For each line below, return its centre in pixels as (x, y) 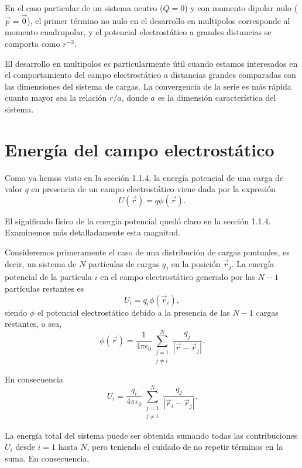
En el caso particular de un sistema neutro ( (84, 8)
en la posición (196, 263)
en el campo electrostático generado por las (178, 277)
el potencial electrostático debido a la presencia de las (133, 312)
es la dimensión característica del (217, 98)
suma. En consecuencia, (47, 458)
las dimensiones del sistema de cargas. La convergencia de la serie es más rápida (148, 86)
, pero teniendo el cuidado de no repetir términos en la (185, 447)
